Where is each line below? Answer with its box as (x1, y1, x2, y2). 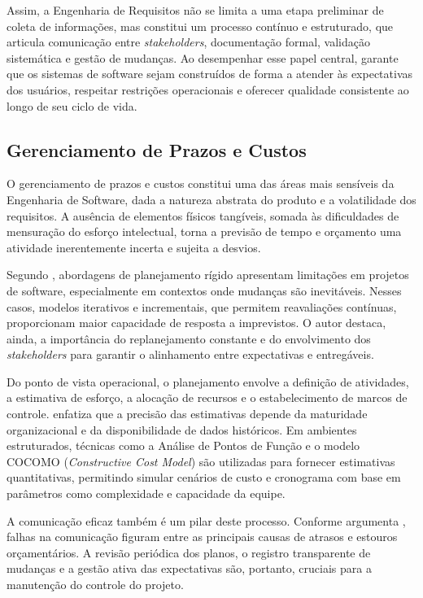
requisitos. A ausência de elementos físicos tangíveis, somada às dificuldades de (7, 207, 399, 224)
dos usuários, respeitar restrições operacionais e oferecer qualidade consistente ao (7, 81, 409, 98)
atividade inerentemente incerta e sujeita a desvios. (7, 238, 261, 255)
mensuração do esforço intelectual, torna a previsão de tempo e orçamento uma (7, 223, 402, 240)
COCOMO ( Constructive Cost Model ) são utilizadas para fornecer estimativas (7, 452, 395, 469)
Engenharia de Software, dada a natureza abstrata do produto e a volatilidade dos (7, 190, 416, 207)
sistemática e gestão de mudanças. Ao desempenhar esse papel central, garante (7, 49, 399, 66)
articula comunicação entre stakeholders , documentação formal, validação (7, 33, 370, 50)
